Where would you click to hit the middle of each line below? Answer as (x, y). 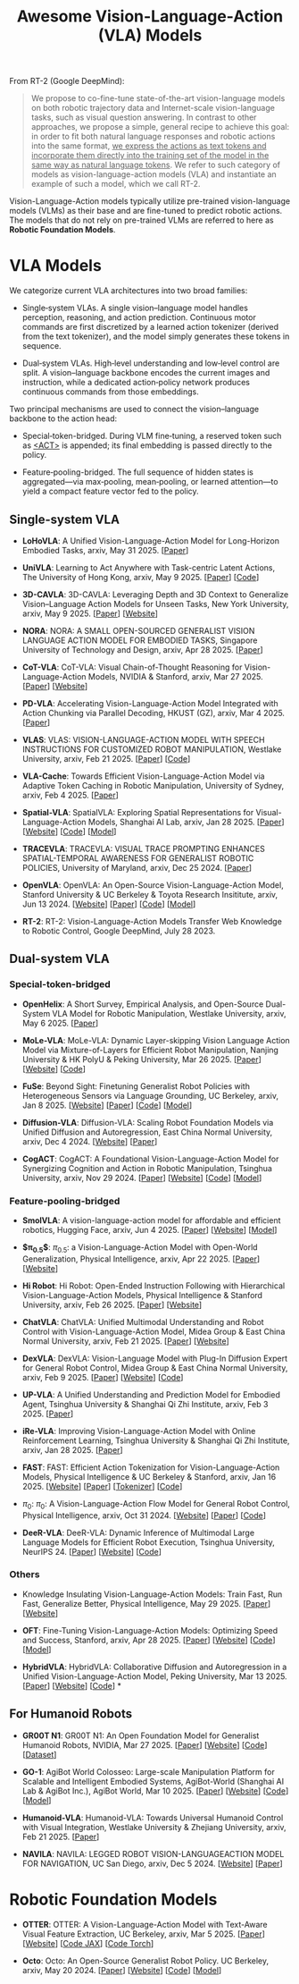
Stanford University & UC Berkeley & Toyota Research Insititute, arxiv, (150, 894)
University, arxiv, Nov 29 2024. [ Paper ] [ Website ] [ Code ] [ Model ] (142, 1178)
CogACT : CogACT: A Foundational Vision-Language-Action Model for (150, 1159)
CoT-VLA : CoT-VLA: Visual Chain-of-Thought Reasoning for (132, 667)
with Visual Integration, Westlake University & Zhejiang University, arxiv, (154, 1827)
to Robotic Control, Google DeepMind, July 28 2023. (119, 931)
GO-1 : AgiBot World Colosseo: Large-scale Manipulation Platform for (148, 1771)
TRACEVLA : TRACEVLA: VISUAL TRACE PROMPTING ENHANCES (143, 848)
